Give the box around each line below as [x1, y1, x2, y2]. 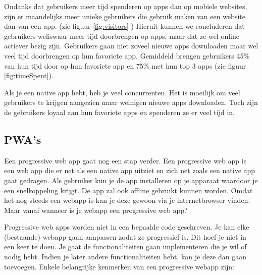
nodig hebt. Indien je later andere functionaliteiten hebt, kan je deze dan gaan [4, 251, 247, 262]
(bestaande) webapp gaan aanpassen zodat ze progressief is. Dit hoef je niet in [4, 231, 246, 242]
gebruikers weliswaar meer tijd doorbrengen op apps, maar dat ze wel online [4, 30, 239, 41]
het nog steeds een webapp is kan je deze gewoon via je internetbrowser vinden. [4, 195, 250, 205]
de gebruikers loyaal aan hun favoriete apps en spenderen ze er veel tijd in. [4, 106, 235, 117]
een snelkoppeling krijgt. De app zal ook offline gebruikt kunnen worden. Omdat [4, 185, 253, 195]
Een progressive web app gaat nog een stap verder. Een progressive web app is [4, 155, 247, 166]
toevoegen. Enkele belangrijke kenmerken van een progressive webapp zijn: [4, 261, 234, 271]
